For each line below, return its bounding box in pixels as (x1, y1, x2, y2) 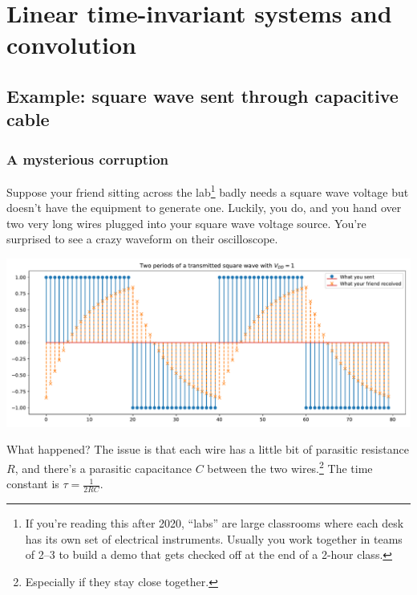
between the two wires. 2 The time (207, 457, 373, 476)
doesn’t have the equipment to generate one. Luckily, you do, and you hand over (6, 199, 402, 216)
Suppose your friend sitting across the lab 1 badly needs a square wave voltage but (6, 181, 409, 200)
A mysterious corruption (6, 149, 169, 169)
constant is (6, 475, 59, 492)
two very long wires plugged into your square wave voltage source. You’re (6, 214, 366, 231)
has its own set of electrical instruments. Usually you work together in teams (25, 530, 403, 547)
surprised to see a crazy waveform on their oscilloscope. (6, 230, 278, 247)
